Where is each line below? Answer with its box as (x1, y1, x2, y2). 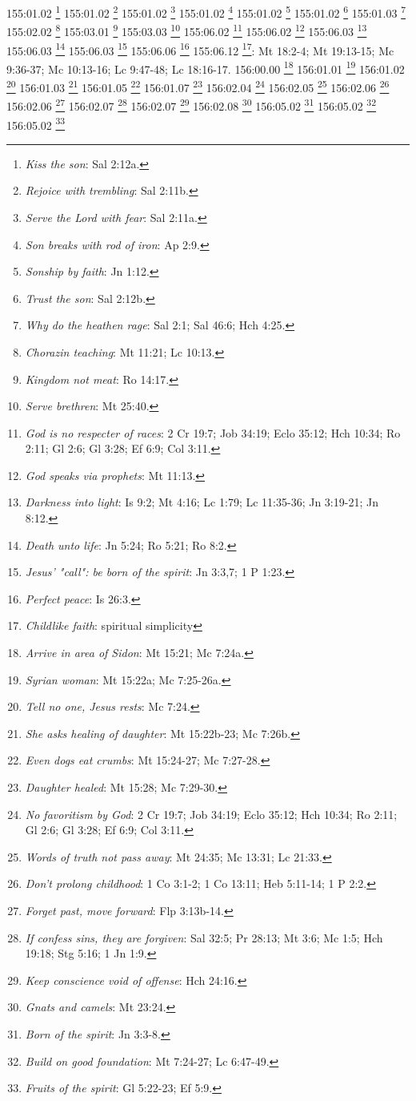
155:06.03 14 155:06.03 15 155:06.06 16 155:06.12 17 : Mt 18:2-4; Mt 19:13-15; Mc (6, 39, 394, 58)
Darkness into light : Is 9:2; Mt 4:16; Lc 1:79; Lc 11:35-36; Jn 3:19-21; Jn (25, 494, 378, 510)
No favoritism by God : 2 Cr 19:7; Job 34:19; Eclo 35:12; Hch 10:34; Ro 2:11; (25, 805, 398, 822)
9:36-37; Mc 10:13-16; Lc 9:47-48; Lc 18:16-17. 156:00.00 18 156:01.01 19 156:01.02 (6, 58, 405, 77)
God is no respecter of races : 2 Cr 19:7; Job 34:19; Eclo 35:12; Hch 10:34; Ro (25, 424, 401, 441)
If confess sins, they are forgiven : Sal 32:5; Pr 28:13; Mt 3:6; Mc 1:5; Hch (25, 929, 383, 946)
